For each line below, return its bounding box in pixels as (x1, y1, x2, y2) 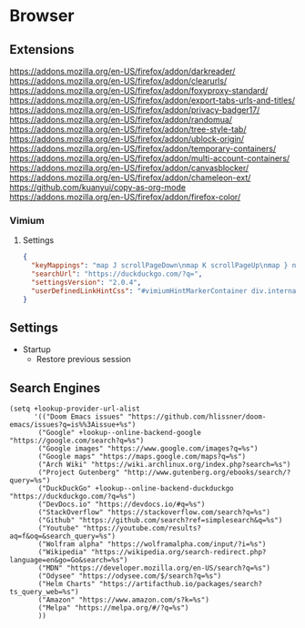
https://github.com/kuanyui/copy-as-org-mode (9, 182, 187, 192)
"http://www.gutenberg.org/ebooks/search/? (123, 468, 291, 478)
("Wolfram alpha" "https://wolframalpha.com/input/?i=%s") (37, 540, 267, 549)
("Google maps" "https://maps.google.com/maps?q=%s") (37, 452, 247, 461)
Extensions (9, 42, 75, 57)
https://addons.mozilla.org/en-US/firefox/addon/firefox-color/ (9, 192, 241, 202)
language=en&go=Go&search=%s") (9, 556, 128, 565)
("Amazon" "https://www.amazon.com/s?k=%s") (37, 595, 209, 605)
